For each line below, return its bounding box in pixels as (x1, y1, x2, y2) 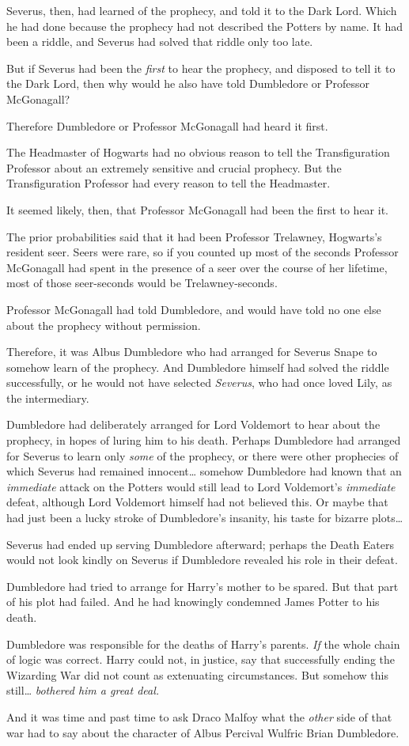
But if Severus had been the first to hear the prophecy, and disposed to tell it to (6, 59, 396, 76)
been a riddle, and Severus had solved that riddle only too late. (6, 33, 313, 50)
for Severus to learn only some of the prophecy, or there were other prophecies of (6, 447, 399, 464)
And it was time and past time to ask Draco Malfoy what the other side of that (6, 708, 392, 725)
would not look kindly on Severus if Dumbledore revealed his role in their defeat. (6, 551, 398, 568)
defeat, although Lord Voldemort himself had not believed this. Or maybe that (6, 494, 388, 510)
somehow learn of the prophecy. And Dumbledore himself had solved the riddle (6, 358, 389, 375)
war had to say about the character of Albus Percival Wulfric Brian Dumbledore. (6, 724, 400, 740)
